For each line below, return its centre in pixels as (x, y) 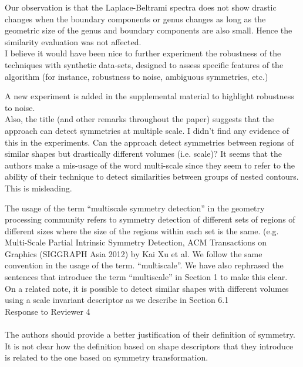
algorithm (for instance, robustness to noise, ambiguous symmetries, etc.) (137, 76)
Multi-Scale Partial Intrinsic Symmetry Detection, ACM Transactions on (136, 242)
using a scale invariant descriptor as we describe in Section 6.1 (117, 300)
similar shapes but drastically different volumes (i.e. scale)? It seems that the (144, 154)
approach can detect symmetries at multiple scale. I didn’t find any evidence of (147, 130)
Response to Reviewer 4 (48, 311)
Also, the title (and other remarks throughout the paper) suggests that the (139, 119)
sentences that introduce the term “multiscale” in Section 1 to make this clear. (146, 277)
